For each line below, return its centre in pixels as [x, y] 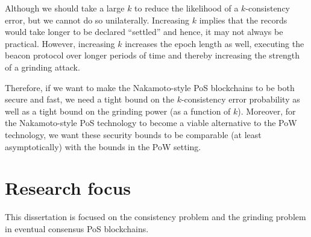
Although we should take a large [65, 8]
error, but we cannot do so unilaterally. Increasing [97, 20]
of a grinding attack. [42, 67]
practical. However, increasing [60, 43]
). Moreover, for [267, 111]
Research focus [68, 188]
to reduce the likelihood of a [187, 8]
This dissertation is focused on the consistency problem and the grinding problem [155, 217]
